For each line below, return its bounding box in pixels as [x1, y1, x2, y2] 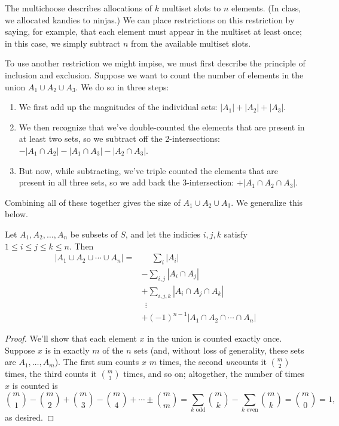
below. [5, 208, 28, 220]
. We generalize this [231, 196, 303, 208]
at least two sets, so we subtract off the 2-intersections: [19, 132, 220, 145]
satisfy [224, 227, 248, 240]
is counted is [12, 379, 58, 392]
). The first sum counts [54, 355, 139, 368]
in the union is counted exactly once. [147, 332, 282, 345]
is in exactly [45, 343, 90, 356]
